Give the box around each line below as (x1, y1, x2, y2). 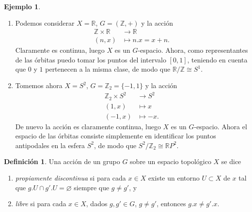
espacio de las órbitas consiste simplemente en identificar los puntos (15, 131, 216, 141)
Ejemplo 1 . (4, 1, 41, 11)
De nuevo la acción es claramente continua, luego (15, 121, 161, 131)
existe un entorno (148, 173, 200, 183)
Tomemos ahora (15, 80, 63, 91)
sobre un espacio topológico (130, 156, 211, 167)
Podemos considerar (15, 17, 75, 28)
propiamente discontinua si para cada (15, 173, 126, 183)
